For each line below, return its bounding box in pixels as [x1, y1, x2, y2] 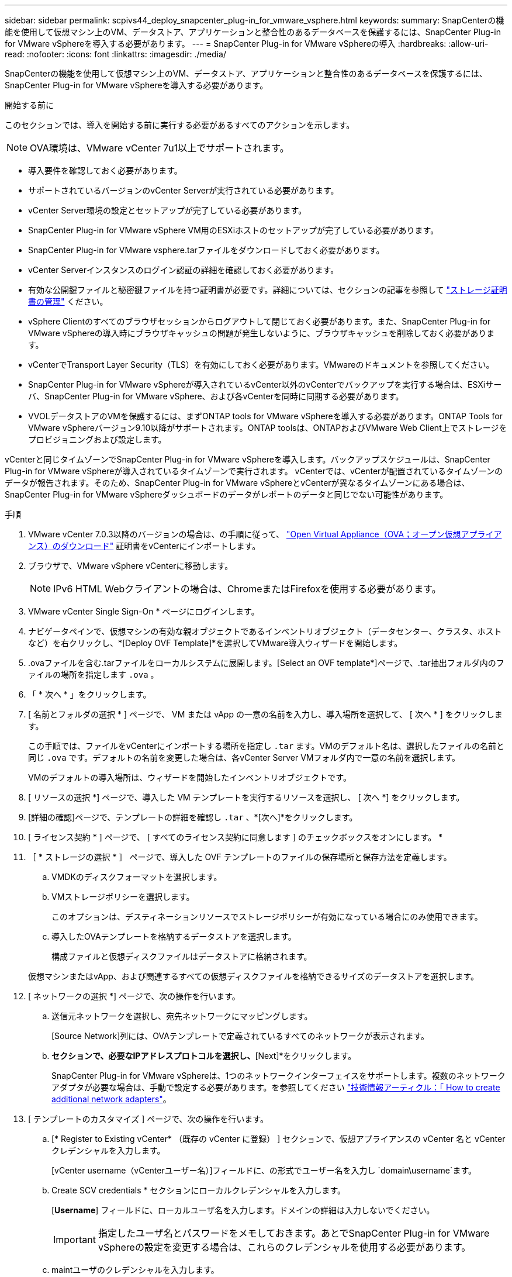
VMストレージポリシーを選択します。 [51, 892, 195, 902]
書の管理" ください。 [28, 296, 108, 306]
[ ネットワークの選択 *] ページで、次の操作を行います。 [28, 991, 240, 1001]
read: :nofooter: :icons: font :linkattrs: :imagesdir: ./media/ [5, 49, 226, 59]
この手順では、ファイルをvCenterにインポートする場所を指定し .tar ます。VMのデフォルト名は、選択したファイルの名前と [28, 741, 504, 751]
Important [53, 1234, 96, 1245]
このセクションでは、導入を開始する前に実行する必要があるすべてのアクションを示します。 [5, 120, 355, 130]
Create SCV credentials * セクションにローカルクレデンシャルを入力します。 [51, 1185, 346, 1195]
